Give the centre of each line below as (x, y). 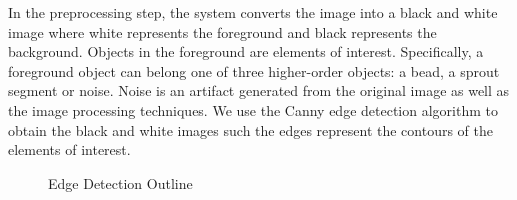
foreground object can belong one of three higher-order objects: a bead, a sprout (254, 70)
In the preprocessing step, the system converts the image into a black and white (253, 12)
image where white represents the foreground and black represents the (222, 31)
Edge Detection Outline (120, 182)
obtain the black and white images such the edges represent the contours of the (251, 129)
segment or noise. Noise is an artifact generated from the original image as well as (259, 90)
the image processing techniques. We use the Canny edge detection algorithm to (253, 109)
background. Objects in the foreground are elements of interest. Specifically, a (246, 51)
